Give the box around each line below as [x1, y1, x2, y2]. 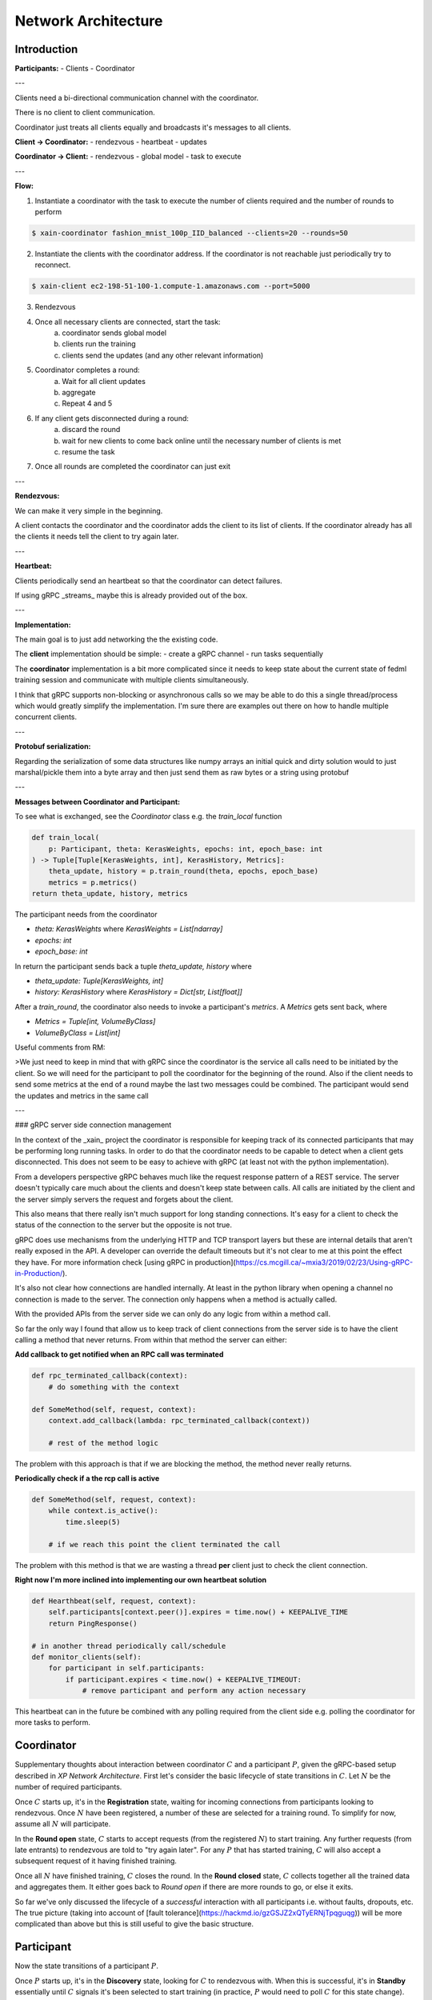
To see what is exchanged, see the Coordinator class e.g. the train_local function [14, 812, 282, 822]
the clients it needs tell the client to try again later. [14, 532, 179, 542]
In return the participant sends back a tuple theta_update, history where [14, 961, 252, 971]
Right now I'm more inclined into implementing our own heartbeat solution [14, 1574, 267, 1584]
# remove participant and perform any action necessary [82, 1686, 306, 1695]
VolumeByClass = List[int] [34, 1028, 121, 1038]
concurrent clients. [14, 712, 78, 722]
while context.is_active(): [48, 1506, 159, 1515]
